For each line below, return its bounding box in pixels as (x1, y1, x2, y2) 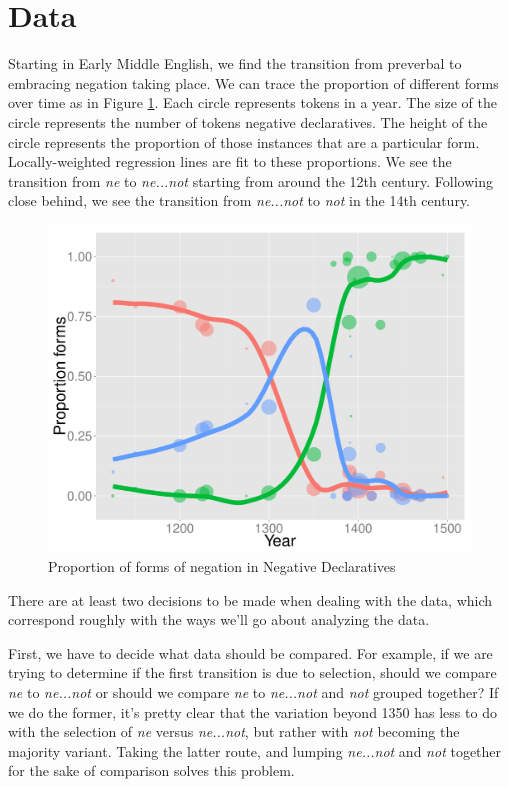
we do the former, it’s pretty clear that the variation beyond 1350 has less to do (8, 701, 497, 722)
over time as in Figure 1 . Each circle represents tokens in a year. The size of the (8, 92, 497, 113)
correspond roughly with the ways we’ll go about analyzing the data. (8, 609, 430, 630)
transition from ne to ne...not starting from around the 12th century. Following (8, 170, 493, 191)
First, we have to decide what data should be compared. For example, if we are (8, 642, 493, 663)
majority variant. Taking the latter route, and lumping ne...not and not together (8, 740, 502, 761)
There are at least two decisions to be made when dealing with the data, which (8, 589, 493, 610)
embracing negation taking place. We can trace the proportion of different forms (8, 72, 499, 93)
